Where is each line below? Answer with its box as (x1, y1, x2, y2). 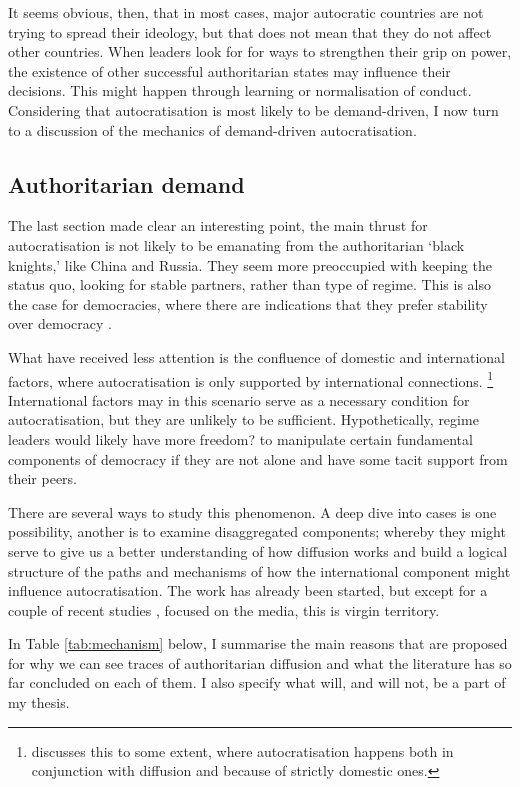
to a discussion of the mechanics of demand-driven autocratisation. (8, 119, 417, 140)
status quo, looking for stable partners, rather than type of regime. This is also (8, 274, 492, 295)
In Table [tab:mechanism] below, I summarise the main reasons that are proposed (8, 633, 508, 654)
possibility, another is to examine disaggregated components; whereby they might (8, 521, 506, 542)
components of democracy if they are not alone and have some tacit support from (8, 448, 508, 469)
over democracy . (8, 313, 112, 334)
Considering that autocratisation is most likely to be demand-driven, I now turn (8, 99, 499, 120)
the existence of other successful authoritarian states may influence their (8, 60, 451, 81)
